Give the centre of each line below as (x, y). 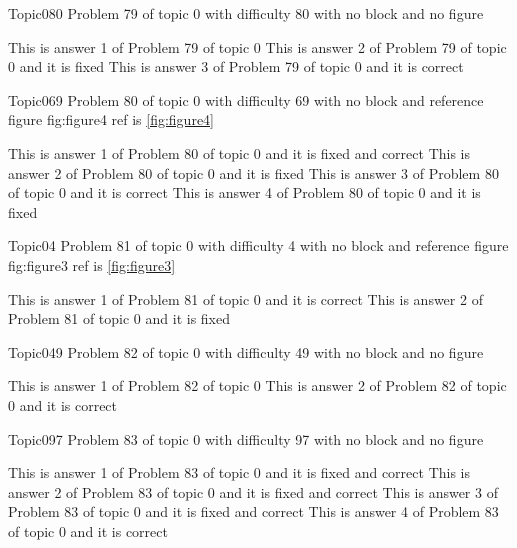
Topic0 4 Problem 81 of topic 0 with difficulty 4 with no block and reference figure (258, 245)
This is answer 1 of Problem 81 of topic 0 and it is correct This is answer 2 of (245, 298)
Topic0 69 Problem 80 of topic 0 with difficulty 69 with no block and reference (246, 99)
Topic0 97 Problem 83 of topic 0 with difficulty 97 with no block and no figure (246, 438)
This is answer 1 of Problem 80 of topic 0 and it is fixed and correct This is (239, 152)
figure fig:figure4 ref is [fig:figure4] (111, 119)
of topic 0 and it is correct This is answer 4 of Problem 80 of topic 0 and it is (244, 192)
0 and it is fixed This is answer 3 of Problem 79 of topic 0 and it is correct (236, 66)
